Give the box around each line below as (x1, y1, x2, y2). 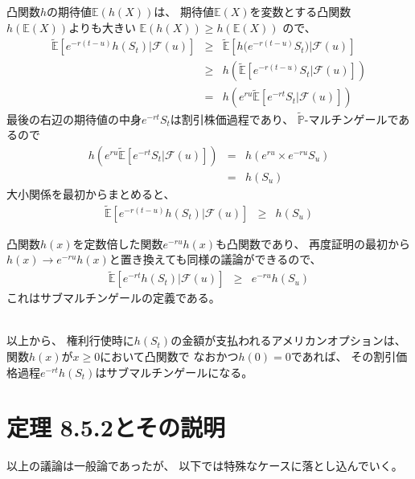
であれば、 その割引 (290, 348, 397, 365)
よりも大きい (68, 18, 136, 35)
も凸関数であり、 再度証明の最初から (216, 235, 411, 252)
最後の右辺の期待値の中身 (6, 110, 142, 127)
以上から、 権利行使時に (6, 332, 134, 349)
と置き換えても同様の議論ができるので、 (109, 251, 322, 268)
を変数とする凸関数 (249, 3, 351, 19)
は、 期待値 (154, 3, 214, 19)
